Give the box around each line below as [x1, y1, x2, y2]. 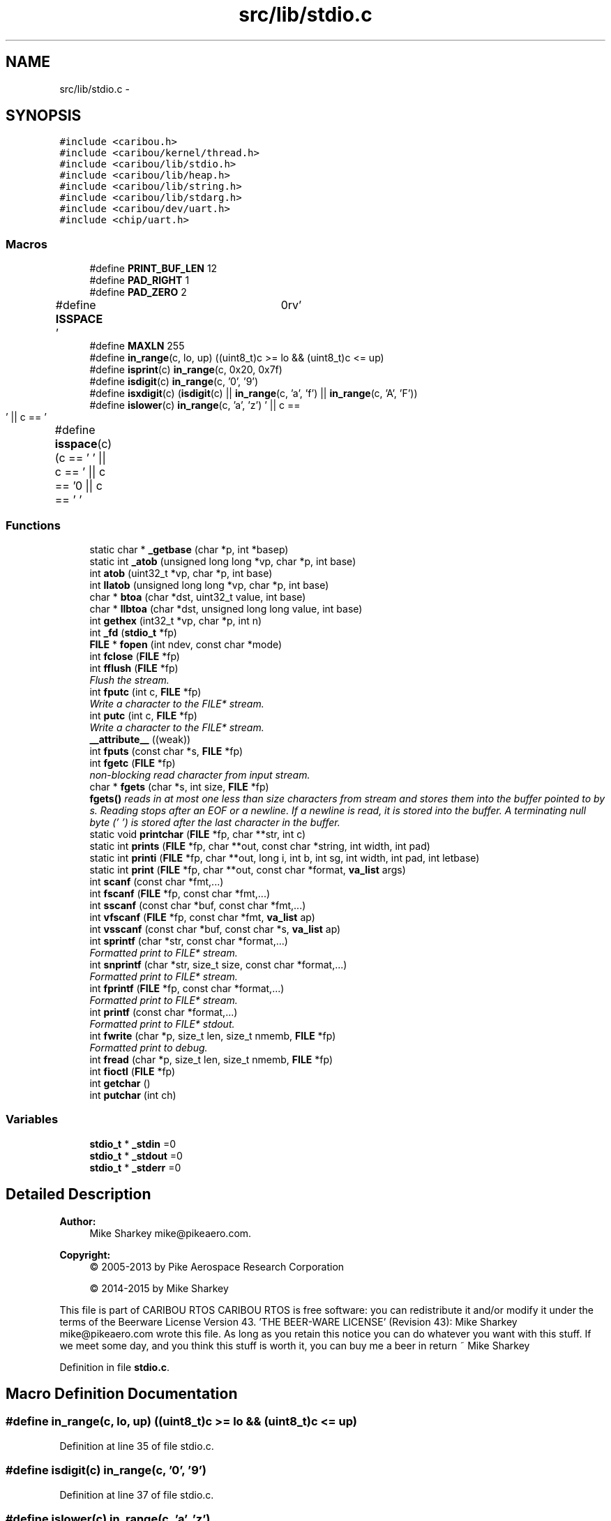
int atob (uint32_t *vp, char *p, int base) [89, 567, 273, 579]
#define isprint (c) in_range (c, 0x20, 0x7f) [89, 364, 282, 376]
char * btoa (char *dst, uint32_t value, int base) [89, 590, 306, 603]
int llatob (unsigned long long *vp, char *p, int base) [89, 578, 329, 591]
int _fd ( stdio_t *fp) [89, 626, 177, 638]
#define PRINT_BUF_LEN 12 [89, 262, 218, 275]
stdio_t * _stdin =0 [89, 1137, 176, 1150]
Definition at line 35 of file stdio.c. [59, 1439, 214, 1452]
